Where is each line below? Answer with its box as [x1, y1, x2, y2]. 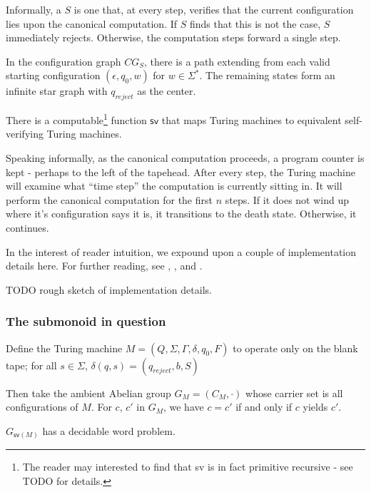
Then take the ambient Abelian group [6, 385, 171, 400]
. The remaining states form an [199, 68, 335, 83]
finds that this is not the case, [189, 16, 321, 31]
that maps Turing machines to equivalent [161, 112, 342, 127]
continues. [6, 220, 49, 235]
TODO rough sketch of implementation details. [6, 282, 212, 297]
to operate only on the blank [233, 340, 358, 355]
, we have [163, 399, 204, 414]
